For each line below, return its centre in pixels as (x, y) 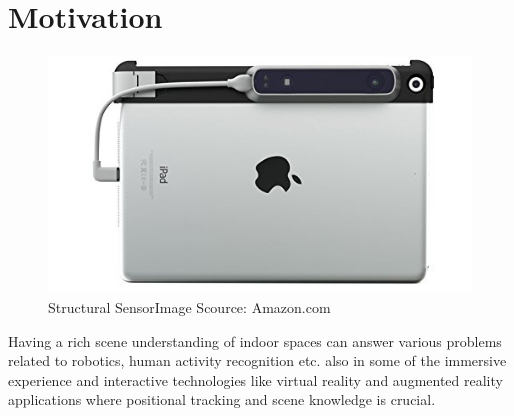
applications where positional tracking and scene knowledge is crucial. (222, 399)
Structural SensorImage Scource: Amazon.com (189, 307)
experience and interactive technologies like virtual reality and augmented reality (255, 379)
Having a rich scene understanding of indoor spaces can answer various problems (255, 340)
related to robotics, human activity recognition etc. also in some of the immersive (257, 360)
